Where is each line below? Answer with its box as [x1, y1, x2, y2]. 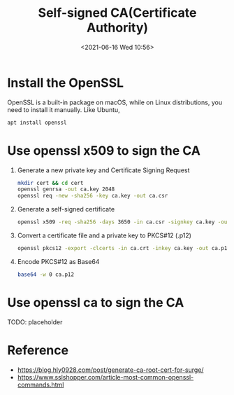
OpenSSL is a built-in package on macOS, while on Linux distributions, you [7, 98, 222, 106]
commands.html [17, 380, 64, 389]
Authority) [86, 20, 149, 36]
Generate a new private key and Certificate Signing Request [17, 166, 190, 174]
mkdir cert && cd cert [17, 179, 84, 186]
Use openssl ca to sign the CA [7, 294, 184, 310]
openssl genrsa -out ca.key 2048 [17, 186, 115, 193]
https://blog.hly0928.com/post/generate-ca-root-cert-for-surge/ [17, 366, 204, 374]
